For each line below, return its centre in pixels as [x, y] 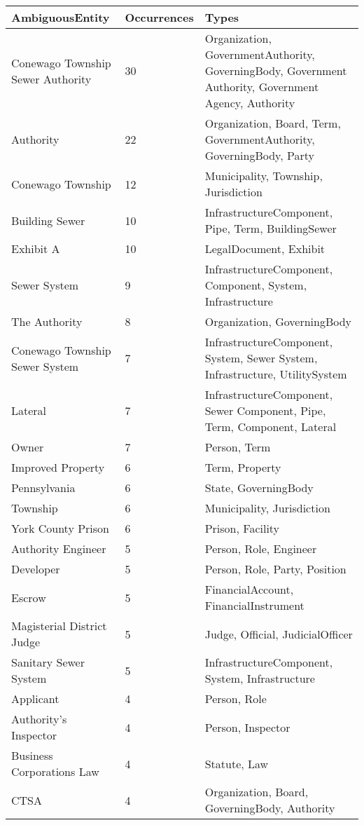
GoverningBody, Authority [270, 808]
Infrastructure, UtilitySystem [276, 374]
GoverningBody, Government [276, 70]
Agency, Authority [250, 103]
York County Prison [60, 528]
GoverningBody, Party [259, 155]
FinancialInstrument [254, 605]
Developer [36, 569]
